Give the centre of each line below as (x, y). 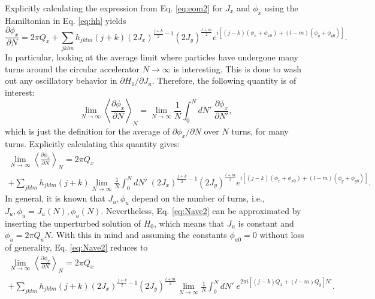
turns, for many (260, 131)
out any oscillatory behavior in (61, 80)
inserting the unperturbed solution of (73, 223)
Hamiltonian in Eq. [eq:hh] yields (66, 20)
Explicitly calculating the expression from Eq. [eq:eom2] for (114, 8)
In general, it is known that (55, 198)
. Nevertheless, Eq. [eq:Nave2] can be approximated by (201, 210)
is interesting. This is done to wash (237, 68)
